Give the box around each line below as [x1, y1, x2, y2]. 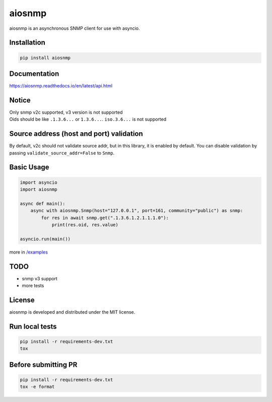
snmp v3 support [22, 275, 58, 281]
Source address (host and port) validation [9, 129, 143, 138]
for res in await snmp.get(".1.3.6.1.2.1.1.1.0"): [41, 215, 169, 221]
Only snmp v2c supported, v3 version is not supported [9, 109, 123, 115]
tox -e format [20, 384, 55, 390]
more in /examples [9, 249, 48, 255]
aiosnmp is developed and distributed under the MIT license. [9, 309, 135, 315]
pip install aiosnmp [20, 55, 71, 61]
